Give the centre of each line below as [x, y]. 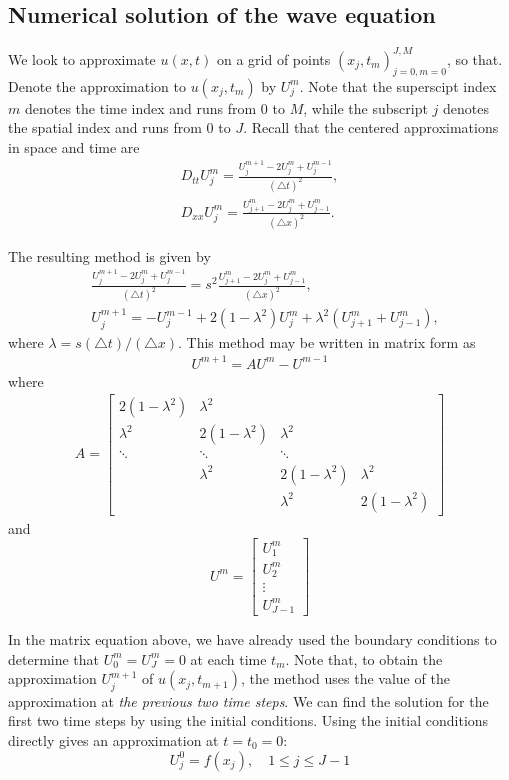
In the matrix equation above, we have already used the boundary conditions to [252, 639]
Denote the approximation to [97, 85]
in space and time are [74, 146]
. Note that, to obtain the [364, 658]
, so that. [474, 58]
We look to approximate [82, 58]
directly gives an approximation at [113, 739]
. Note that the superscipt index [398, 85]
